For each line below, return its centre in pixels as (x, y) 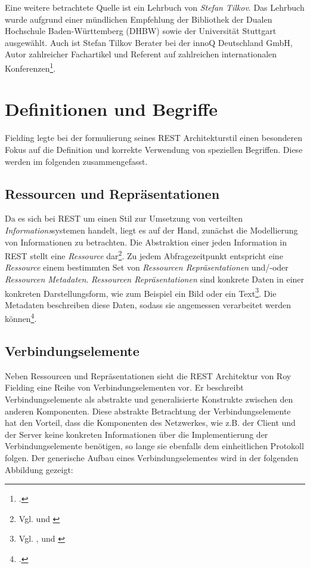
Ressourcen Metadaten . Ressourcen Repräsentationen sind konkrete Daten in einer (155, 279)
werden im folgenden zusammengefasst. (76, 161)
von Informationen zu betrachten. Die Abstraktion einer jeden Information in (146, 242)
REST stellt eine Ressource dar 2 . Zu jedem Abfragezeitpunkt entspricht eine (144, 255)
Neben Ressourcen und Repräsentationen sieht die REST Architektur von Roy (148, 375)
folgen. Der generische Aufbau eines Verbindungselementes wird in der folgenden (152, 458)
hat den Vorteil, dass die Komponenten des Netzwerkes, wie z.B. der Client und (150, 423)
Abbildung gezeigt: (39, 469)
